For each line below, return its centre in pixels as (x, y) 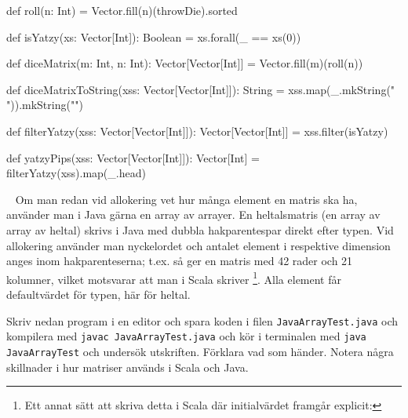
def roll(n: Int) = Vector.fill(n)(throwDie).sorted (122, 10)
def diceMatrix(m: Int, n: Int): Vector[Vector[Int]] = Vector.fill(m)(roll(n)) (185, 63)
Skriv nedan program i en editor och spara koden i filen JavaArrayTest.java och (202, 320)
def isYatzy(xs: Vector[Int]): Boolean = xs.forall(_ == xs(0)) (154, 36)
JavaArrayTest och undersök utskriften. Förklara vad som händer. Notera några (200, 351)
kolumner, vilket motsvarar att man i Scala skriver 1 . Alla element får (174, 278)
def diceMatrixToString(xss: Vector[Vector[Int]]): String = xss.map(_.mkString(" (201, 89)
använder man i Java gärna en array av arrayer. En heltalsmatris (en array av (193, 214)
